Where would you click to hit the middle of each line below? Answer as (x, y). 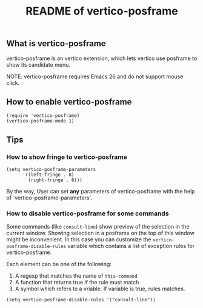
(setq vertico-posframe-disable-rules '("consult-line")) (81, 300)
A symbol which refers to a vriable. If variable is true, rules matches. (100, 289)
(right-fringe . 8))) (55, 180)
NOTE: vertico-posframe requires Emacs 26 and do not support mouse (95, 76)
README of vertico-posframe (102, 11)
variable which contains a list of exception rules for (131, 246)
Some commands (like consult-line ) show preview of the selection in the (98, 227)
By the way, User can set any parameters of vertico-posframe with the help (101, 192)
